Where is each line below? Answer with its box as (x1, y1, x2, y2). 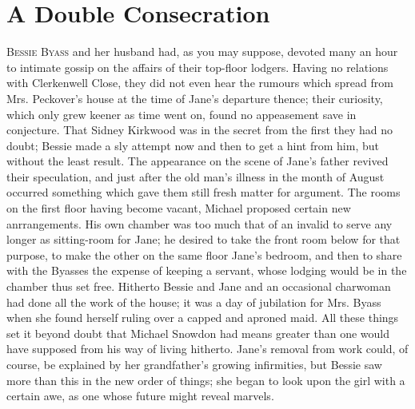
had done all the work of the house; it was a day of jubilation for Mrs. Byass (6, 293, 381, 310)
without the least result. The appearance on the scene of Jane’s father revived (6, 153, 389, 169)
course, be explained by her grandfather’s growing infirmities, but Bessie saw (6, 356, 382, 372)
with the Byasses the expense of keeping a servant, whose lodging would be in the (6, 262, 407, 279)
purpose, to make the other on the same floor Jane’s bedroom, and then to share (6, 246, 402, 263)
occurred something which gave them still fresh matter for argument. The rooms (6, 184, 401, 201)
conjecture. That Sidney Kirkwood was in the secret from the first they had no (6, 121, 393, 138)
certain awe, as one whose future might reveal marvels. (6, 387, 274, 404)
